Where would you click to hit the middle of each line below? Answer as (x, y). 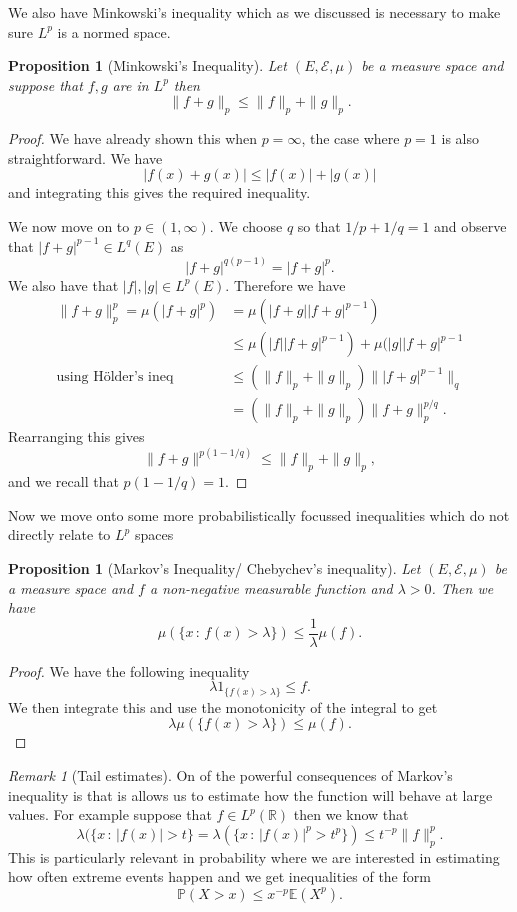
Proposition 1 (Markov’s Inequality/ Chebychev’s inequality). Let (214, 567)
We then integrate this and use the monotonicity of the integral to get (223, 706)
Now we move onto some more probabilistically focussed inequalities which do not (259, 514)
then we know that (351, 814)
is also (460, 138)
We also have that (63, 284)
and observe (470, 225)
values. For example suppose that (110, 814)
